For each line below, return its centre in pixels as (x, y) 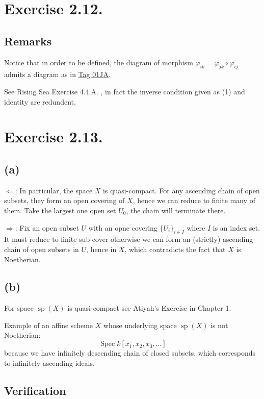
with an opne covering (123, 227)
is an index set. (236, 227)
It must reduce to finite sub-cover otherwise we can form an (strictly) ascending (129, 239)
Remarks (28, 41)
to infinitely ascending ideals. (49, 363)
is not (219, 325)
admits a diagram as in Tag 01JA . (57, 74)
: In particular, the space (54, 190)
